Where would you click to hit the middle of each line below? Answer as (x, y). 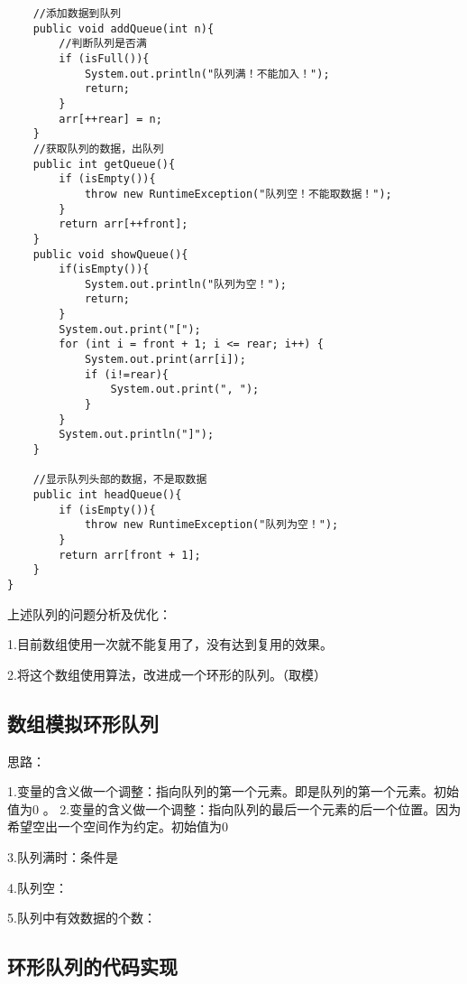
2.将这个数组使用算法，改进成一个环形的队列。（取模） (167, 674)
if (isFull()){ (104, 58)
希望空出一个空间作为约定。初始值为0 (118, 826)
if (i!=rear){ (126, 374)
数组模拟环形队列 (83, 723)
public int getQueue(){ (104, 164)
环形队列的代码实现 (92, 966)
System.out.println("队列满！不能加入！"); (207, 74)
